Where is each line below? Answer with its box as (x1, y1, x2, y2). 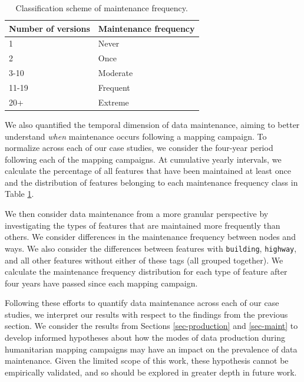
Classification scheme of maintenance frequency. (15, 2, 188, 14)
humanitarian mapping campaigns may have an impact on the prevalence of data (5, 343, 298, 355)
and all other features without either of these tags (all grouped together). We (5, 253, 283, 266)
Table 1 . (5, 187, 34, 200)
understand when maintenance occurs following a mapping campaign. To (5, 130, 267, 142)
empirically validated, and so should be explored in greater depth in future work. (5, 365, 297, 378)
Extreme (98, 95, 129, 108)
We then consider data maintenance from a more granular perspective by (5, 208, 269, 220)
